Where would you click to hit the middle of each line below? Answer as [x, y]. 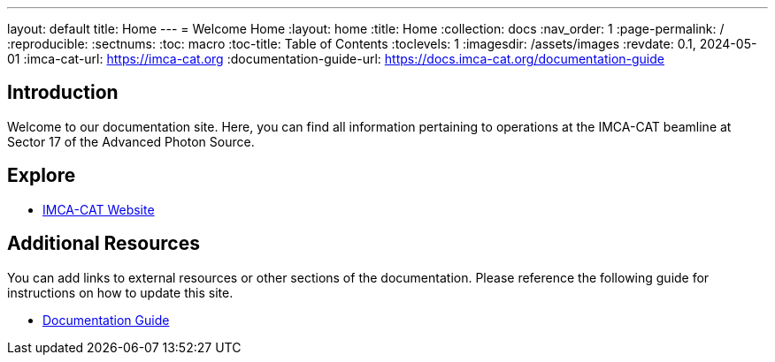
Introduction [63, 93]
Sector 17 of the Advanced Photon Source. [131, 141]
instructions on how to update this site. [120, 292]
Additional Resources [104, 244]
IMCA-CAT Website [99, 209]
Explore [42, 176]
